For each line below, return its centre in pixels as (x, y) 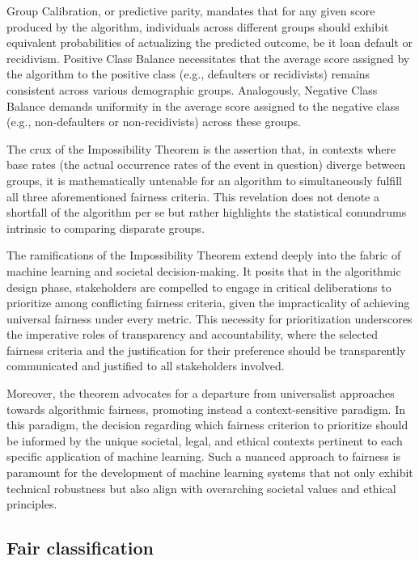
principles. (32, 504)
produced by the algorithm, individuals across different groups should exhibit (198, 26)
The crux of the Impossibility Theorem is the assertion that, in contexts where (201, 148)
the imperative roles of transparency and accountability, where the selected (192, 334)
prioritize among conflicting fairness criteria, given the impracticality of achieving (208, 303)
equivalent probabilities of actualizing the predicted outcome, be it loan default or (209, 42)
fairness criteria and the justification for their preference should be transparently (206, 350)
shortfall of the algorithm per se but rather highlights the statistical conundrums (207, 212)
